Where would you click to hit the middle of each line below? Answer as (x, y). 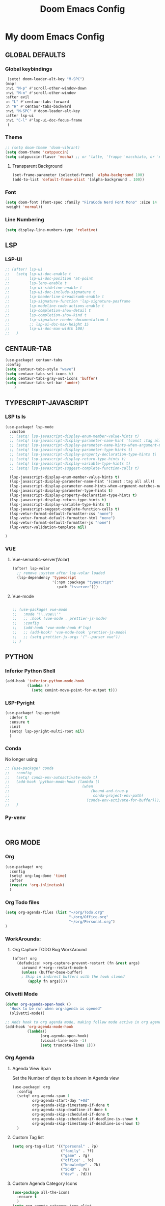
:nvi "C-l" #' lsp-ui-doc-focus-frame (44, 120)
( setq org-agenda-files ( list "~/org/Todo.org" (55, 913)
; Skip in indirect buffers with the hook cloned (73, 977)
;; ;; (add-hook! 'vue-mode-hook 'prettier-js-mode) (69, 633)
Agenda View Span (32, 1068)
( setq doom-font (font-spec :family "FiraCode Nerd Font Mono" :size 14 (81, 203)
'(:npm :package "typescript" (83, 582)
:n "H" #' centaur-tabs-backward (38, 107)
